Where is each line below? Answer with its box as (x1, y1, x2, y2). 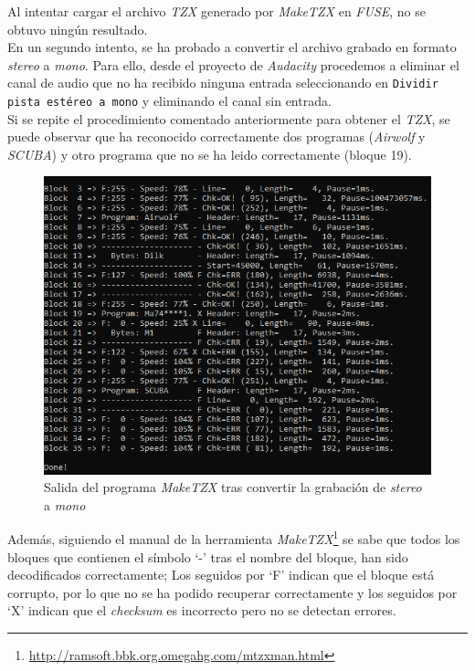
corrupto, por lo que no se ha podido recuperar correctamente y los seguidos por (7, 582, 458, 602)
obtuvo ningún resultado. (7, 19, 148, 38)
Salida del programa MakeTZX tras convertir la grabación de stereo (44, 477, 422, 497)
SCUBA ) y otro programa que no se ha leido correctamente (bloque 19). (7, 144, 412, 163)
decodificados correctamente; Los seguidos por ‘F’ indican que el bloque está (7, 565, 435, 584)
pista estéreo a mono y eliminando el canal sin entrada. (7, 91, 332, 110)
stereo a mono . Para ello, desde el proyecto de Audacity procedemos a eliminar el (7, 55, 459, 74)
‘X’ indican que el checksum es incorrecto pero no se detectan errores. (7, 601, 396, 620)
